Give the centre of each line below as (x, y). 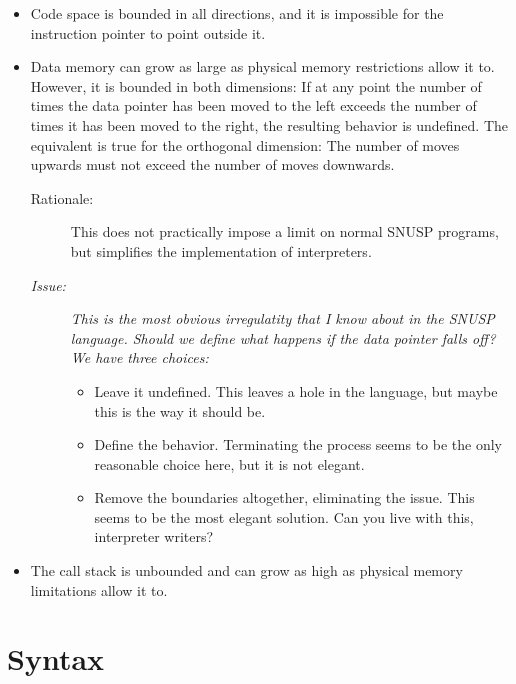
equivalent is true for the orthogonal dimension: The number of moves (245, 144)
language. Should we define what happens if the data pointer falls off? (283, 337)
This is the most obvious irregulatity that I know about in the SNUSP (282, 318)
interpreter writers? (154, 536)
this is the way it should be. (180, 410)
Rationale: (62, 197)
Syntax (56, 658)
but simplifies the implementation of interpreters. (221, 250)
